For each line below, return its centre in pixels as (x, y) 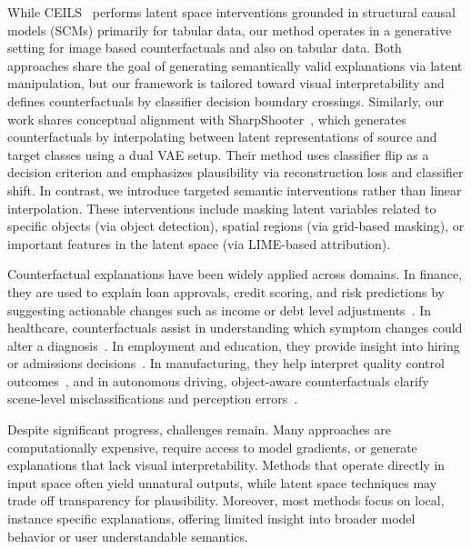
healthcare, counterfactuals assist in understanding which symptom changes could (235, 328)
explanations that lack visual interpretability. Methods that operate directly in (226, 465)
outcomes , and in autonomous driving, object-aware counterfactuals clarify (218, 380)
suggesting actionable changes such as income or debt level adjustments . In (220, 309)
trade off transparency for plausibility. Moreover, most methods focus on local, (226, 500)
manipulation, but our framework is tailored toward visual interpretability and (226, 83)
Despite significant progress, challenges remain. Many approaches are (200, 429)
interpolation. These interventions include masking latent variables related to (222, 208)
